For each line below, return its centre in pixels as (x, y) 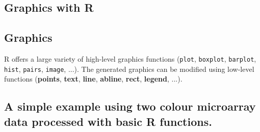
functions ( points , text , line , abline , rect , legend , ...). (93, 79)
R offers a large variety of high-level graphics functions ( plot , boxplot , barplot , (130, 58)
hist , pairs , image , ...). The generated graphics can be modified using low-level (129, 69)
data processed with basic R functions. (108, 121)
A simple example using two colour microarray (130, 106)
